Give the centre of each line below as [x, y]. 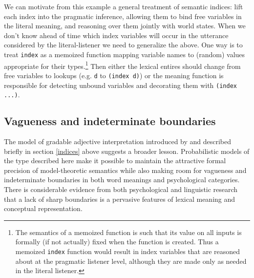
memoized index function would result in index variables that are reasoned [128, 251]
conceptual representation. [43, 208]
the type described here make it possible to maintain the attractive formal [115, 160]
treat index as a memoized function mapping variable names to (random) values [125, 54]
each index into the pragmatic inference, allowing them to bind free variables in [123, 16]
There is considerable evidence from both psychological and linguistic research [121, 189]
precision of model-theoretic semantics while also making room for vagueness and [125, 170]
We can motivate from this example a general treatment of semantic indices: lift [124, 6]
